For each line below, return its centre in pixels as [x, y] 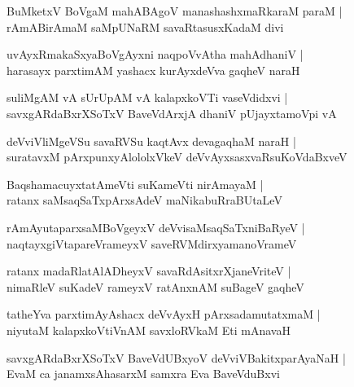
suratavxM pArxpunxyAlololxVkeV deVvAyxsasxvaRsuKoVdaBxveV [177, 157]
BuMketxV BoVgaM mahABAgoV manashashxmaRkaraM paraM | [175, 11]
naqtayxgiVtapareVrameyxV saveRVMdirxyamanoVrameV [152, 243]
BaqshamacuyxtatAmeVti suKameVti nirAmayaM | [135, 184]
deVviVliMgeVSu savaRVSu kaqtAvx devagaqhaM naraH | [151, 141]
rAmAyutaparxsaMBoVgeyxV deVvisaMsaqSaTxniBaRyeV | [156, 227]
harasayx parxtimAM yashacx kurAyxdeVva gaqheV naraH [153, 70]
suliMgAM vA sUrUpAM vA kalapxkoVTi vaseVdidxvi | [147, 97]
